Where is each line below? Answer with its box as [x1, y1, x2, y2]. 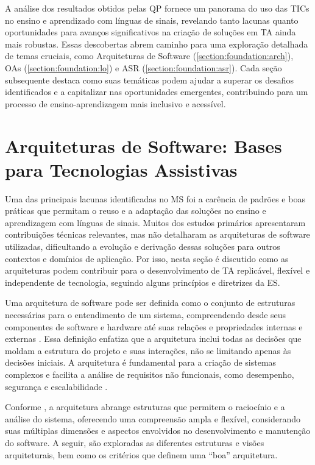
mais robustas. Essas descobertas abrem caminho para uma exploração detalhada [5, 37, 308, 50]
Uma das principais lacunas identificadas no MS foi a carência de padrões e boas [5, 192, 305, 205]
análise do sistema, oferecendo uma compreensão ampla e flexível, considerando [5, 412, 301, 425]
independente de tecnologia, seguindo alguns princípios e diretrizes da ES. [5, 275, 280, 288]
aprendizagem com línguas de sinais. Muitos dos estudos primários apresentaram [5, 216, 306, 229]
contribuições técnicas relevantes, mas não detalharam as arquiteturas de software [5, 228, 310, 241]
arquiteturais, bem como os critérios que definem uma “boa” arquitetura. [5, 448, 278, 461]
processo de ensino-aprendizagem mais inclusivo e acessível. [5, 97, 226, 110]
